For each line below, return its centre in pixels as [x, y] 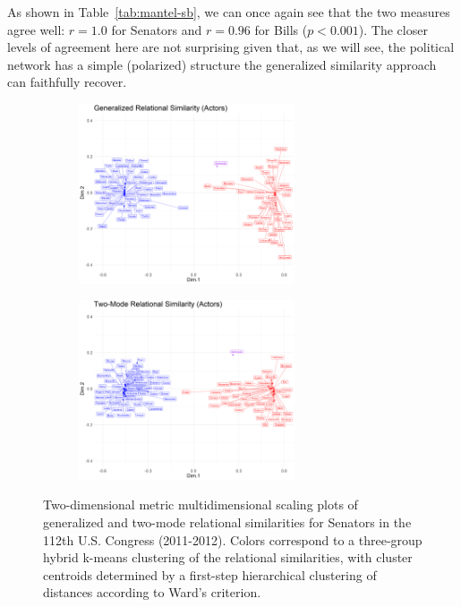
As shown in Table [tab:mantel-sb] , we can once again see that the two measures [229, 12]
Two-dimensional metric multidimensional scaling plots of [201, 504]
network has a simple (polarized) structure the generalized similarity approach [222, 64]
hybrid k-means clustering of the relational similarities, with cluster [228, 557]
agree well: [36, 29]
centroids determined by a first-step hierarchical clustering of [210, 574]
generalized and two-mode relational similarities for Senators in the [227, 522]
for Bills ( [281, 29]
